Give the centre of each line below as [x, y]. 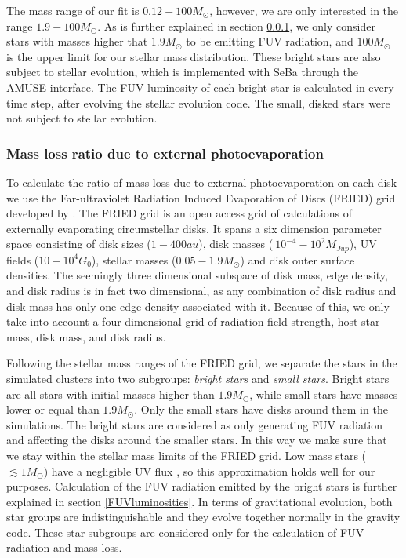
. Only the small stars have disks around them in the [261, 409]
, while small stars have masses [324, 394]
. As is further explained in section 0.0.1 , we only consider [236, 26]
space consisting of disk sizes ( [79, 244]
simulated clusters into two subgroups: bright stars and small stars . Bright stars [198, 378]
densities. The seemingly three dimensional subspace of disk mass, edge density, [197, 275]
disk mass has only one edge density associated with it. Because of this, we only [198, 306]
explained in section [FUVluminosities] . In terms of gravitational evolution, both [199, 501]
